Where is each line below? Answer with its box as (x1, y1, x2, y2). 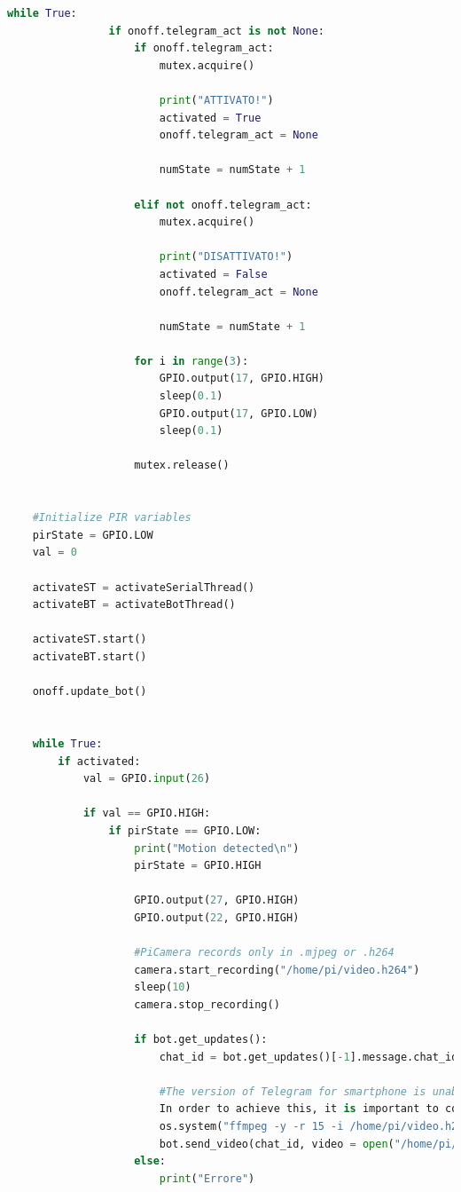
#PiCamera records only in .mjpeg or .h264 (134, 946, 395, 959)
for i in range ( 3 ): (134, 354, 249, 367)
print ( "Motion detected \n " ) (134, 841, 300, 855)
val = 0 (32, 546, 77, 559)
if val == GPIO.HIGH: (82, 807, 211, 820)
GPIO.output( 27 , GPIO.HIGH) (134, 894, 300, 907)
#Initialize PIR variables (32, 511, 191, 525)
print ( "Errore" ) (159, 1172, 255, 1185)
